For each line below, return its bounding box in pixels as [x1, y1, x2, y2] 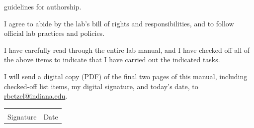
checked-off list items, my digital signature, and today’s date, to [4, 81, 198, 91]
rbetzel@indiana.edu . [4, 91, 68, 101]
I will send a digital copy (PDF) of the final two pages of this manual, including [4, 71, 248, 81]
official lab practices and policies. [4, 28, 105, 38]
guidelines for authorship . [4, 1, 82, 11]
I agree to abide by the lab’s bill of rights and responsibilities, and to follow [4, 18, 234, 28]
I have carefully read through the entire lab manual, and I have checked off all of [4, 44, 250, 55]
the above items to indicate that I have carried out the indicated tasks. [4, 54, 220, 65]
